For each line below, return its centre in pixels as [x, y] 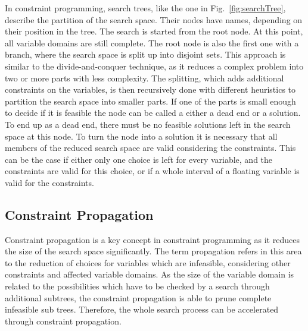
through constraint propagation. [63, 321]
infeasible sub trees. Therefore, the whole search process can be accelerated [142, 309]
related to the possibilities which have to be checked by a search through [137, 286]
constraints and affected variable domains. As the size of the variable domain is [150, 274]
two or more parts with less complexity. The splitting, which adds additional [144, 78]
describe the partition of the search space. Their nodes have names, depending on [154, 19]
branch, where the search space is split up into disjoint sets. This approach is [145, 54]
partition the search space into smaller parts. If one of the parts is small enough [150, 101]
